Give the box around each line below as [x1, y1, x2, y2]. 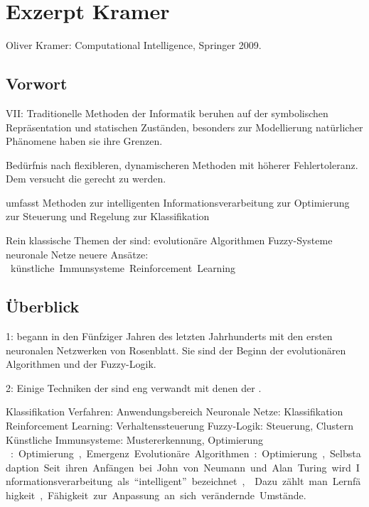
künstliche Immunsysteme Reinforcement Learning [10, 261, 236, 276]
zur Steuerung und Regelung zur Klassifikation [6, 209, 210, 224]
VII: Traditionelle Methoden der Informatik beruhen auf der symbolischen [6, 105, 328, 120]
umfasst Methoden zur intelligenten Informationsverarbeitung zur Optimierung [6, 195, 350, 209]
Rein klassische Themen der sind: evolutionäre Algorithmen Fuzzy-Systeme [6, 233, 333, 248]
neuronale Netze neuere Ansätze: [6, 246, 149, 261]
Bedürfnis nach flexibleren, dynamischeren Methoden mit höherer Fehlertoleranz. [6, 157, 358, 172]
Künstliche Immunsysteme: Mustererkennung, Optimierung [6, 432, 264, 447]
